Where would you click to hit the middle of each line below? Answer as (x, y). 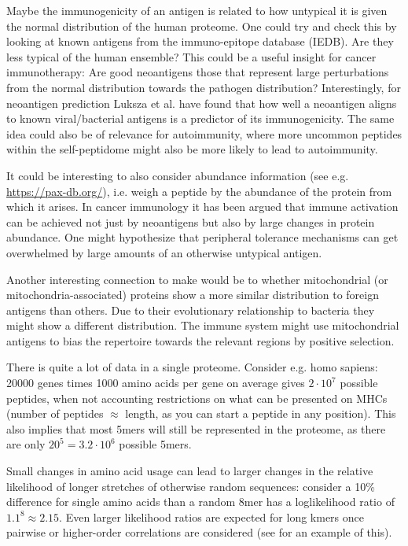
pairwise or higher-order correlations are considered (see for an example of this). (199, 532)
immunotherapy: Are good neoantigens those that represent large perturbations (198, 72)
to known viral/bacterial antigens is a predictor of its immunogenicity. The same (200, 118)
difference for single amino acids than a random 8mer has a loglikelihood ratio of (200, 502)
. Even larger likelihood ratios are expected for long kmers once (211, 516)
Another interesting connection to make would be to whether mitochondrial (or (197, 279)
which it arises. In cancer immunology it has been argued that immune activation (202, 207)
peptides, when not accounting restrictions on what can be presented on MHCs (197, 398)
